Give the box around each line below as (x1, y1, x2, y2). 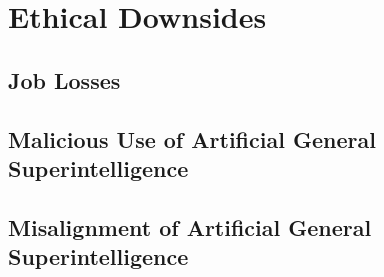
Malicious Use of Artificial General (8, 123, 376, 154)
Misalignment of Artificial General (8, 211, 372, 242)
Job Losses (8, 64, 121, 95)
